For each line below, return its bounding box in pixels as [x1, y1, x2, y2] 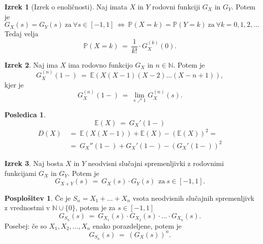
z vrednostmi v [4, 202, 50, 213]
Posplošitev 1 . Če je [4, 192, 71, 203]
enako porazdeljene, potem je [93, 220, 182, 231]
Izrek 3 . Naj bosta [4, 158, 63, 168]
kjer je [4, 79, 24, 89]
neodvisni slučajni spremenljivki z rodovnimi [88, 158, 224, 168]
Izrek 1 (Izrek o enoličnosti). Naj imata [4, 1, 128, 11]
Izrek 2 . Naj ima [4, 59, 58, 70]
